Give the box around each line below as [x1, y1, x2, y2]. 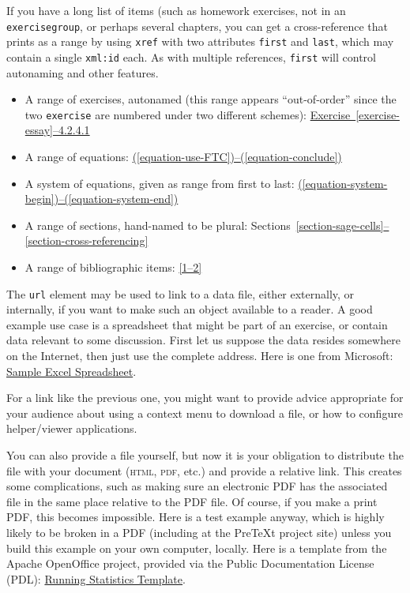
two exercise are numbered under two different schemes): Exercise [24, 106, 351, 122]
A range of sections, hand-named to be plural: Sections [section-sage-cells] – [24, 216, 389, 233]
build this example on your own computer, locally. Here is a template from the [6, 539, 387, 556]
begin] [24, 190, 55, 207]
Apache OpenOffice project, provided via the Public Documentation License [6, 555, 374, 572]
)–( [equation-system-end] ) [54, 190, 179, 207]
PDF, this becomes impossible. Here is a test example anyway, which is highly [6, 509, 385, 525]
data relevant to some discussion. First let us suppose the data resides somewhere [6, 332, 401, 348]
